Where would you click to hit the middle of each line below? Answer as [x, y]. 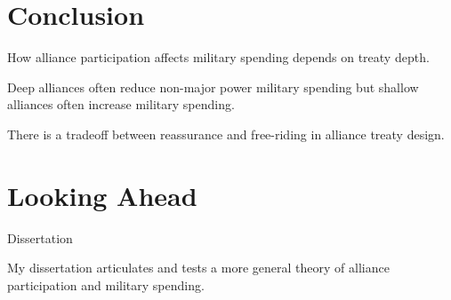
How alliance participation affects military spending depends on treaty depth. [218, 57]
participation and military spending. [106, 284]
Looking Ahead [102, 195]
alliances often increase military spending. [121, 104]
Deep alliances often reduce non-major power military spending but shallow [213, 87]
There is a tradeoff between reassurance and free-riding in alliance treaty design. [226, 134]
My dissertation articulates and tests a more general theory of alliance [198, 268]
